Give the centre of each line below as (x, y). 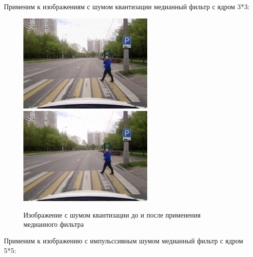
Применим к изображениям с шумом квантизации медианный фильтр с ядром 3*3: (127, 6)
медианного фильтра (54, 224)
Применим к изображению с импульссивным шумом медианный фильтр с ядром (124, 240)
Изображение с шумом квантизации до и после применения (112, 214)
